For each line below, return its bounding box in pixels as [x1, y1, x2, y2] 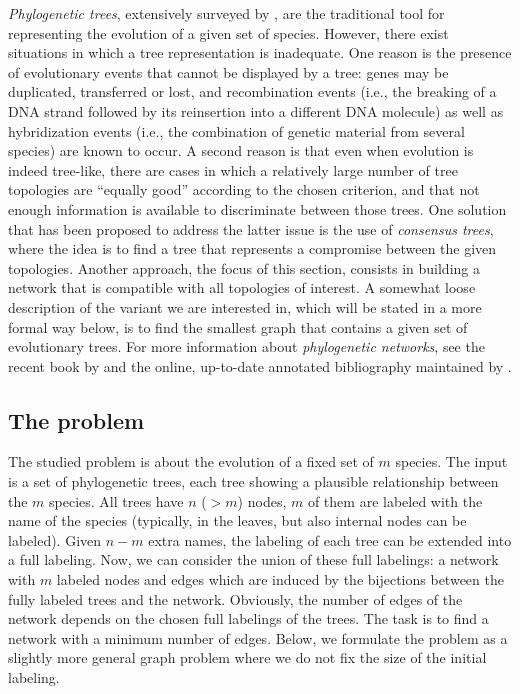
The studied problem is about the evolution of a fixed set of [8, 451, 374, 472]
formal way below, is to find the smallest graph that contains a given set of [8, 316, 468, 337]
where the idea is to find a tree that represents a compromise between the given [8, 238, 497, 259]
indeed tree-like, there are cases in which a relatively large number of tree [8, 159, 458, 180]
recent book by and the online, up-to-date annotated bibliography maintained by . [8, 355, 512, 376]
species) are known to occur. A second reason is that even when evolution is [8, 140, 474, 161]
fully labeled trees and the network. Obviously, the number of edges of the [8, 588, 463, 609]
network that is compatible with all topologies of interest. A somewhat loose [8, 277, 476, 298]
